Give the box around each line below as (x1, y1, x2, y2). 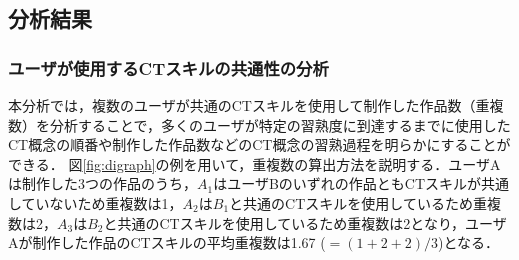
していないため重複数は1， (8, 192, 183, 213)
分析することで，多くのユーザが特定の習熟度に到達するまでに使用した (49, 114, 511, 135)
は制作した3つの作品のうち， (8, 173, 197, 194)
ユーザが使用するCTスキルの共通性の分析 (8, 55, 329, 80)
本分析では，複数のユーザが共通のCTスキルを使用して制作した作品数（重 (8, 95, 490, 115)
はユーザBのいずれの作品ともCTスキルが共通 (213, 173, 510, 194)
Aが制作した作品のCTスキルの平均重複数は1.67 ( (8, 232, 326, 253)
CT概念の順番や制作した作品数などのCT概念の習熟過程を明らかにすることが (8, 134, 511, 155)
